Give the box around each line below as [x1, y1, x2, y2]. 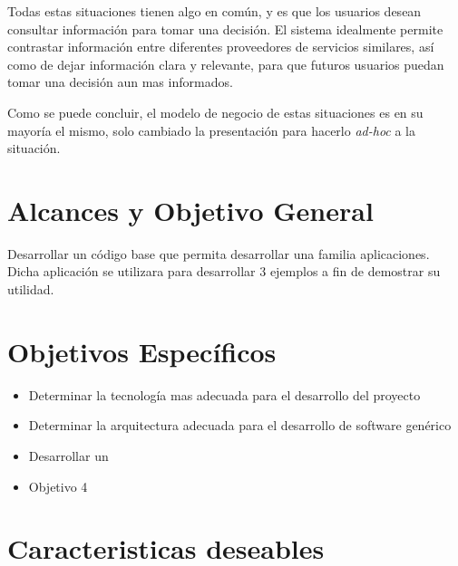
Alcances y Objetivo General [7, 191, 374, 228]
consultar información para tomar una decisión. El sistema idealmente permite [7, 19, 443, 38]
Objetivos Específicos [7, 332, 277, 369]
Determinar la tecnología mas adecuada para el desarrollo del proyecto [28, 385, 421, 404]
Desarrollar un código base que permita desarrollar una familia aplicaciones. [7, 244, 430, 263]
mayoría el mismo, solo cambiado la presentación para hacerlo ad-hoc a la [7, 120, 415, 139]
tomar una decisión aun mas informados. [7, 72, 233, 91]
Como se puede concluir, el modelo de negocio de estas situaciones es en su [7, 102, 424, 121]
